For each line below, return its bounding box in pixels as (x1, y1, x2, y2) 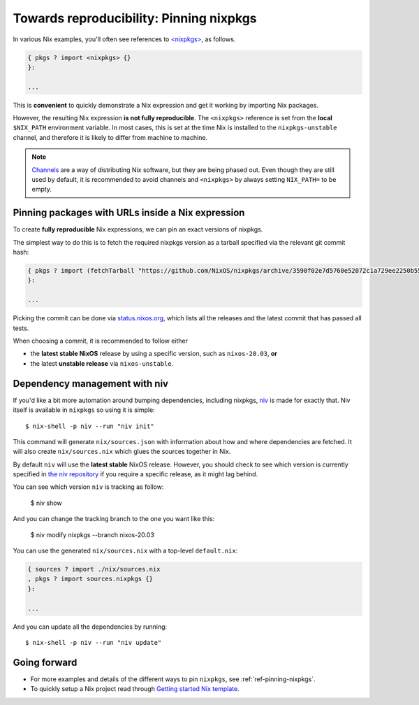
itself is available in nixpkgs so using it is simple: (13, 406, 155, 414)
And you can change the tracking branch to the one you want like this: (13, 515, 215, 523)
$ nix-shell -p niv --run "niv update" (25, 639, 162, 646)
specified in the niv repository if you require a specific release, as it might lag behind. (13, 470, 258, 478)
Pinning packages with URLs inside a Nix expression (13, 207, 245, 219)
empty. (31, 185, 52, 194)
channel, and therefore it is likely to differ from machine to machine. (13, 133, 208, 141)
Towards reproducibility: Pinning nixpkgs (13, 10, 258, 26)
